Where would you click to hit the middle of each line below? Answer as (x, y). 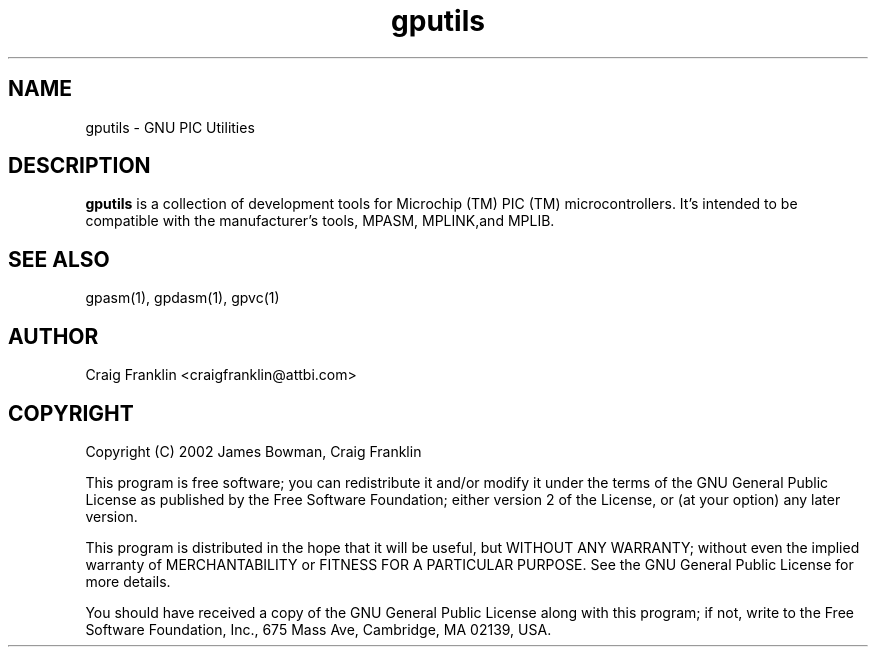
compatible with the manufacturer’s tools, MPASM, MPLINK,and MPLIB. (320, 221)
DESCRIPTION (79, 166)
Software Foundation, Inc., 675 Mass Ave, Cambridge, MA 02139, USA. (318, 629)
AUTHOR (53, 336)
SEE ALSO (59, 259)
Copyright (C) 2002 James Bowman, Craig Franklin (253, 451)
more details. (128, 581)
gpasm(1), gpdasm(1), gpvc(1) (182, 298)
